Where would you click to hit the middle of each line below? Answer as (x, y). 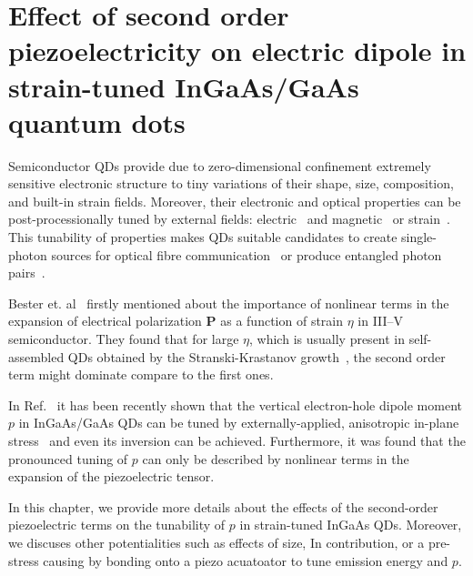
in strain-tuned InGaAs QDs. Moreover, (351, 525)
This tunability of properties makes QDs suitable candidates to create (203, 237)
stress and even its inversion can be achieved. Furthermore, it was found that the (237, 440)
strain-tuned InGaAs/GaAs (184, 86)
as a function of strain (282, 321)
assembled (36, 356)
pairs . (27, 273)
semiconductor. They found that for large (124, 339)
